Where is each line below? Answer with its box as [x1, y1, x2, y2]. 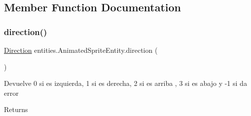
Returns [4, 104, 28, 115]
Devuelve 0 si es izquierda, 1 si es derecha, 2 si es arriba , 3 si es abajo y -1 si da [4, 78, 247, 88]
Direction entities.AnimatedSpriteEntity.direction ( [4, 45, 158, 55]
